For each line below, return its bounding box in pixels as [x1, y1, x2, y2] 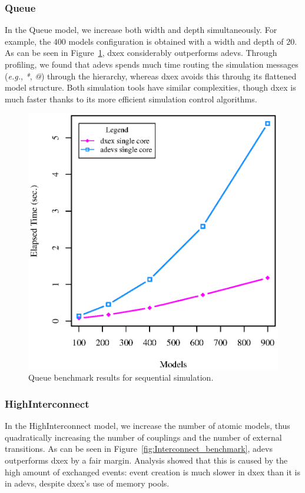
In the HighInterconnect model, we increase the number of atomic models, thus [5, 419, 290, 432]
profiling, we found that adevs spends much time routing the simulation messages [5, 58, 299, 70]
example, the [5, 35, 51, 47]
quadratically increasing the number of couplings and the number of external [5, 431, 282, 443]
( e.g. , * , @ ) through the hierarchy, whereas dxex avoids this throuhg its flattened [5, 69, 297, 82]
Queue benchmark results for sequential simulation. [28, 371, 214, 384]
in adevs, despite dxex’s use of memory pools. [5, 477, 170, 489]
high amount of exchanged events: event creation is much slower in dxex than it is [5, 465, 301, 478]
